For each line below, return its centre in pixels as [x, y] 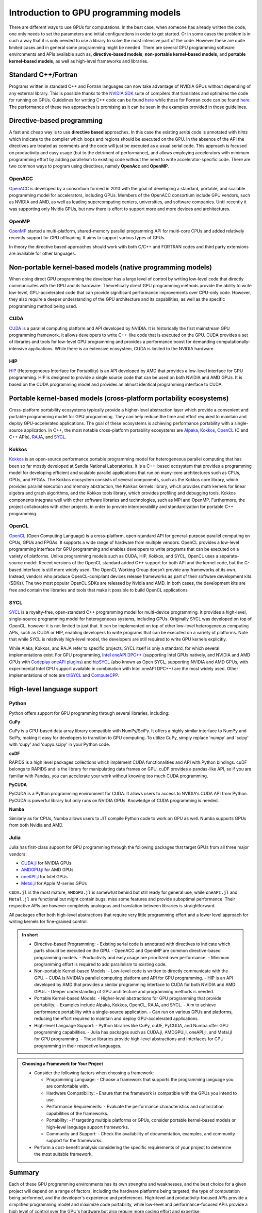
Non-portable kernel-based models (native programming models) [110, 267]
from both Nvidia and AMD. [36, 825]
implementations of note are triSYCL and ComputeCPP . [64, 675]
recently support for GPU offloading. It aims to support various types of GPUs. [87, 238]
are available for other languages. [42, 254]
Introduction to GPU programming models [95, 13]
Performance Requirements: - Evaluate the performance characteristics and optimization [135, 1107]
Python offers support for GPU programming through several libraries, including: [89, 713]
